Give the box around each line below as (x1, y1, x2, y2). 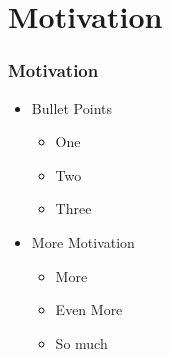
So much (55, 332, 108, 353)
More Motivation (31, 231, 135, 252)
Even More (55, 299, 123, 320)
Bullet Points (31, 97, 112, 118)
